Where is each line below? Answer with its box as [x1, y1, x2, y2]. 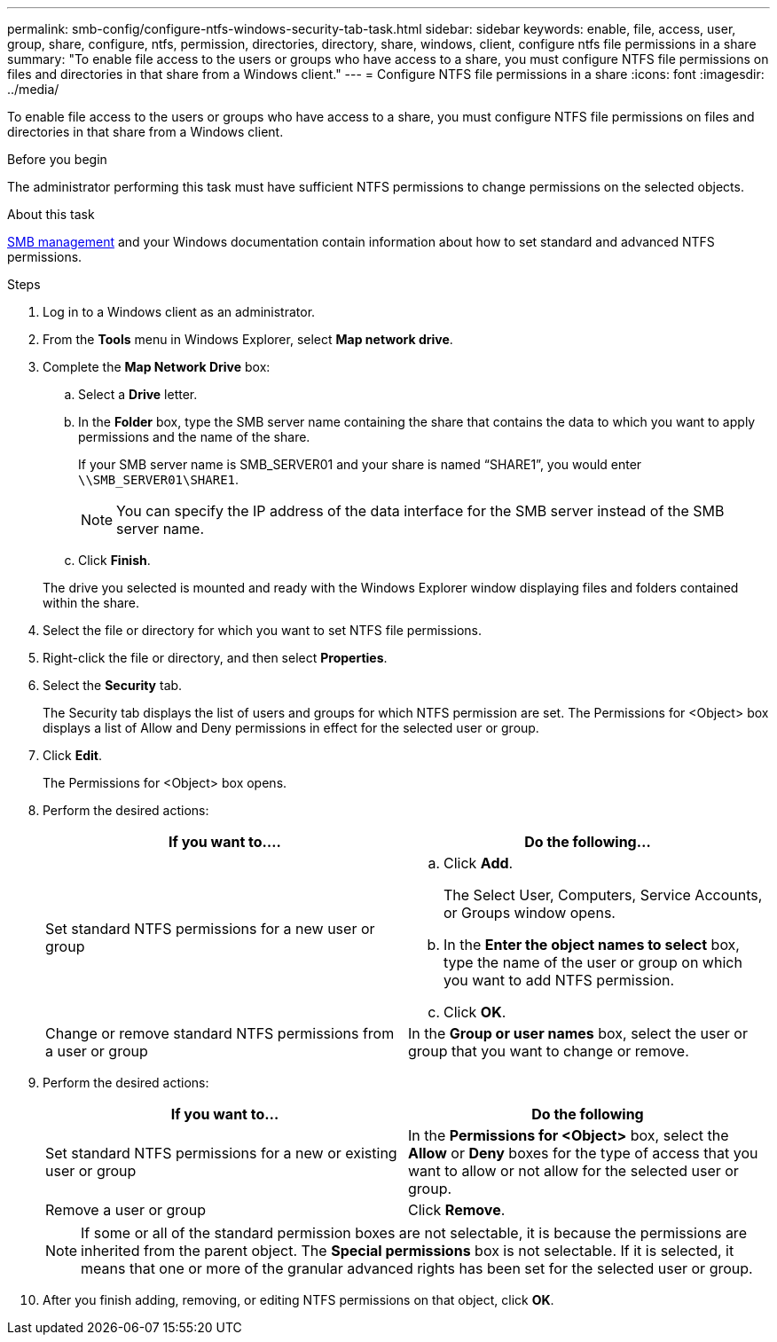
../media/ [7, 82, 59, 97]
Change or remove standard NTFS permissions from [45, 1024, 395, 1042]
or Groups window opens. [443, 904, 616, 922]
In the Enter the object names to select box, [443, 936, 740, 954]
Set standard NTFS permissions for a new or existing [45, 1144, 397, 1162]
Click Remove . [408, 1201, 506, 1219]
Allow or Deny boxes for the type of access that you [408, 1144, 758, 1162]
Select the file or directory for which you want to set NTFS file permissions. [43, 623, 482, 638]
